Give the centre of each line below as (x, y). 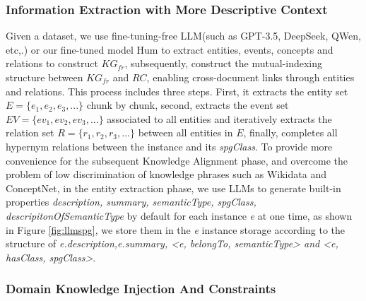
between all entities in (185, 132)
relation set (30, 132)
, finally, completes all (290, 132)
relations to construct (52, 63)
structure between (45, 77)
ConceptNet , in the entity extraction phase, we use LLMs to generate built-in (173, 188)
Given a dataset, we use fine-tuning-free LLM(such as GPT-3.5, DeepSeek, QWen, (183, 36)
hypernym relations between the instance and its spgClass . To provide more (169, 146)
